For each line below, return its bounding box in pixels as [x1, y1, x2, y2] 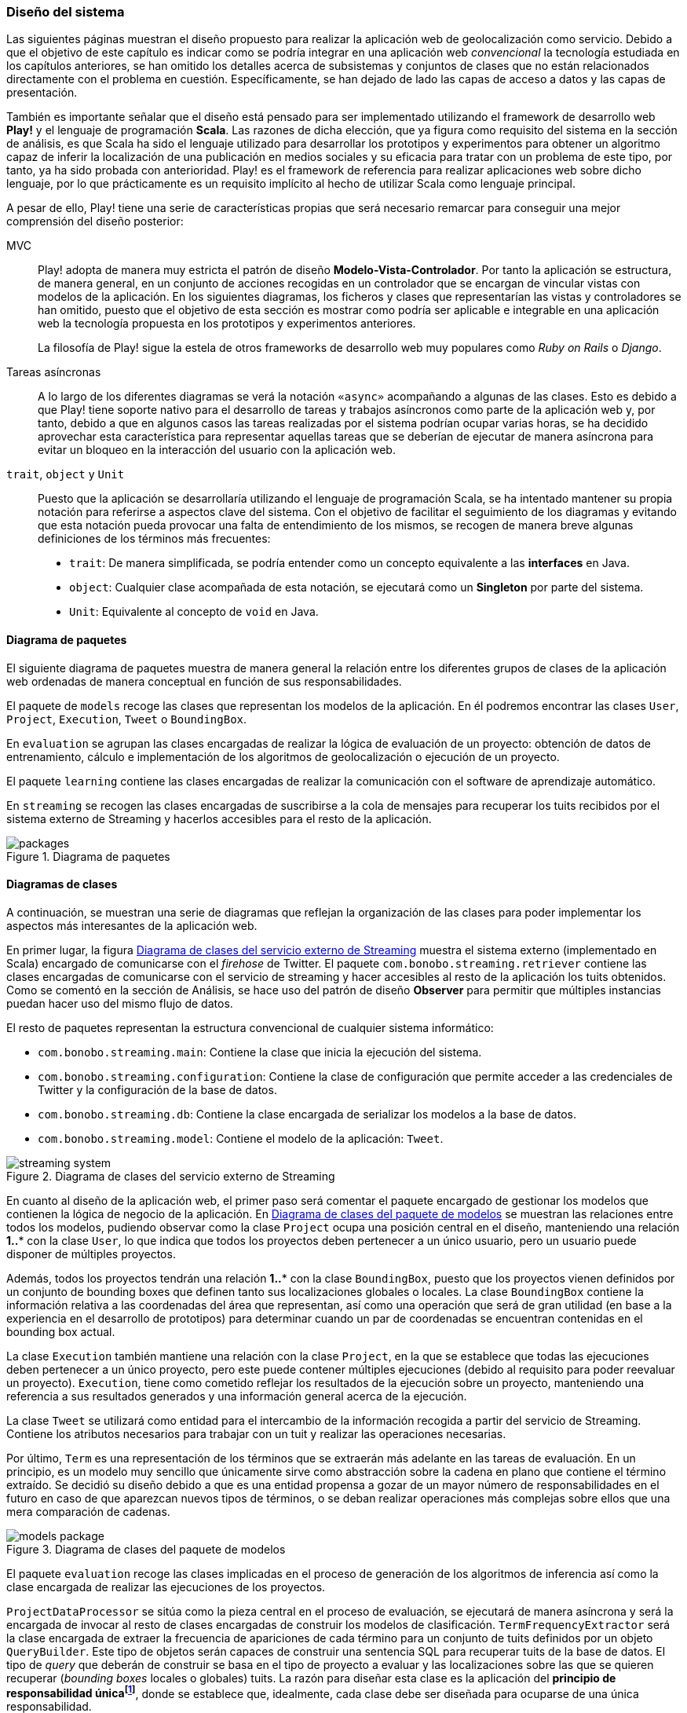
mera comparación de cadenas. [6, 1504, 170, 1518]
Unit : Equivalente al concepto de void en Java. [69, 605, 319, 619]
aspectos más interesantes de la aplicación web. [6, 918, 258, 932]
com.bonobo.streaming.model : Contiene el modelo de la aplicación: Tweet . [38, 1131, 444, 1145]
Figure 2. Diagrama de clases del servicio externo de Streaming [6, 1169, 335, 1183]
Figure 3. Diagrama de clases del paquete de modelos [6, 1542, 286, 1556]
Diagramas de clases [6, 877, 118, 891]
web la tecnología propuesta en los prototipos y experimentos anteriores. [38, 317, 416, 331]
